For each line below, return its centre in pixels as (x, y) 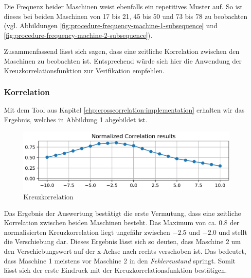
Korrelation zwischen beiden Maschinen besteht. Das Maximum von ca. (110, 222)
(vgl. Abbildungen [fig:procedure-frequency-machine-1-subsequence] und (111, 25)
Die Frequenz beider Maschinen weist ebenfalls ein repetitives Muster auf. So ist (123, 6)
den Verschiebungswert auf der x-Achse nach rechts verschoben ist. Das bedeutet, (125, 251)
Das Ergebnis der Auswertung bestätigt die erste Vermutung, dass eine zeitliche (123, 213)
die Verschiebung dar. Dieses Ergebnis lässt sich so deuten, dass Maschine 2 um (123, 241)
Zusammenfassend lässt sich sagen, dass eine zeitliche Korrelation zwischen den (122, 51)
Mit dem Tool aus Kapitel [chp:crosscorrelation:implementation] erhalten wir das (124, 110)
